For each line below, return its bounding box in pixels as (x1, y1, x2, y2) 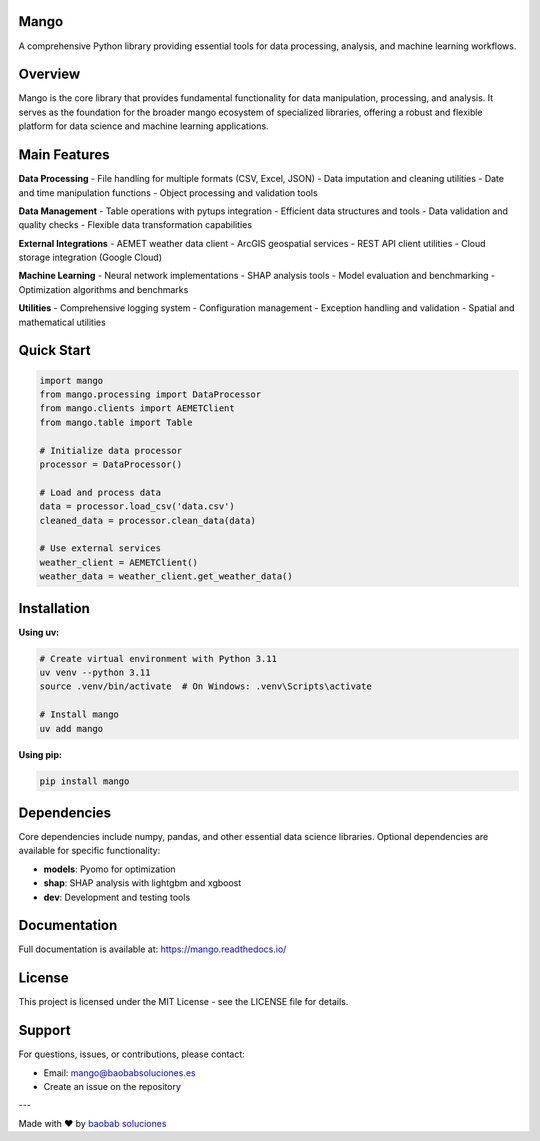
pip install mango (39, 775, 130, 787)
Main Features (18, 146, 110, 164)
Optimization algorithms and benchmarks (18, 283, 189, 295)
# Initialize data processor (39, 445, 183, 456)
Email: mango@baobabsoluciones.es (43, 1066, 196, 1079)
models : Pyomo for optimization (43, 863, 176, 875)
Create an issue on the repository (43, 1081, 182, 1093)
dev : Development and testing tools (43, 891, 191, 903)
